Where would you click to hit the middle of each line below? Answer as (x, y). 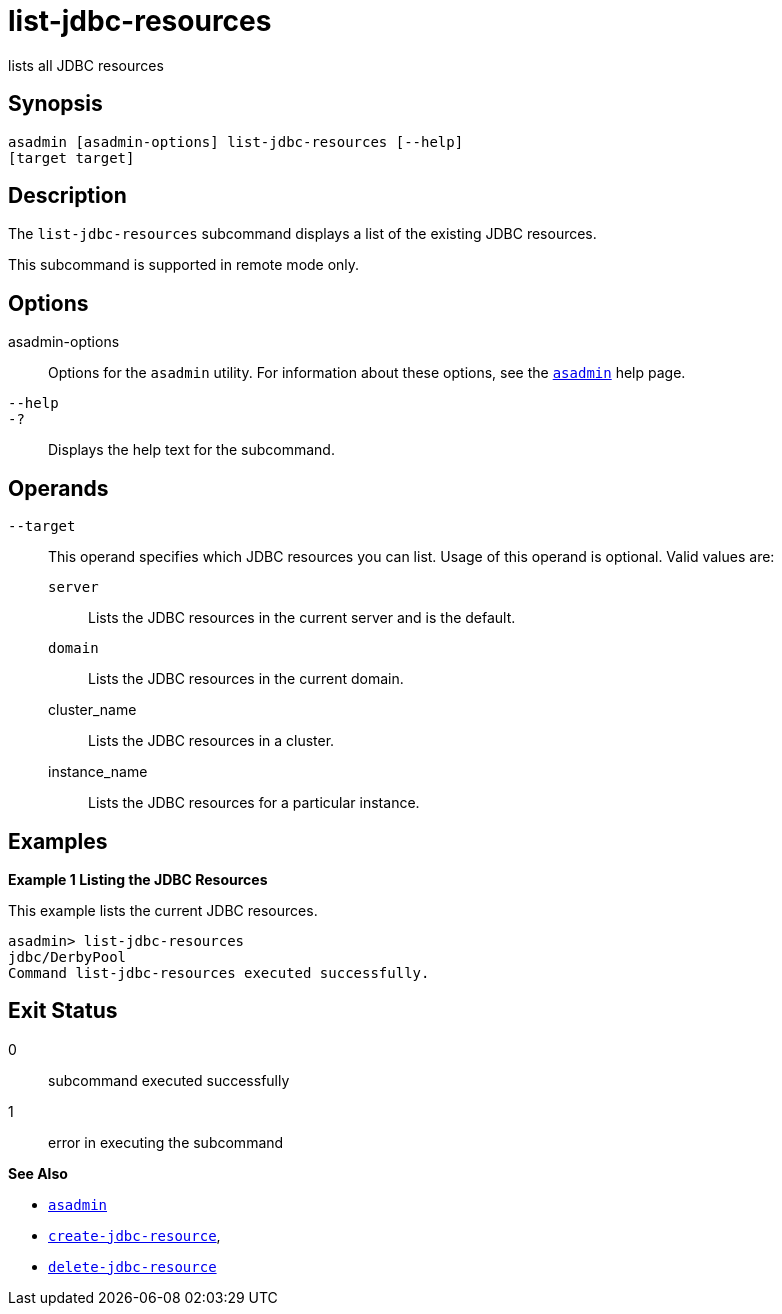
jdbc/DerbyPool (67, 956)
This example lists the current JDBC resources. (163, 910)
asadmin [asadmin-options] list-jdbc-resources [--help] (236, 141)
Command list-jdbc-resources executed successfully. (219, 972)
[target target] (71, 157)
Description (67, 196)
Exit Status (63, 1011)
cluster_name (92, 710)
